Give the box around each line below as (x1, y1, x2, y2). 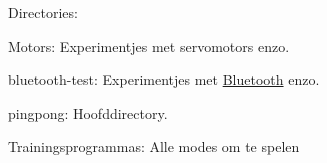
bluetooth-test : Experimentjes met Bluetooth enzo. (8, 69, 320, 90)
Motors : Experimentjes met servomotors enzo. (8, 35, 290, 56)
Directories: (8, 2, 78, 22)
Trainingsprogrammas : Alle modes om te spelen (8, 136, 300, 157)
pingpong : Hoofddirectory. (8, 102, 168, 123)
